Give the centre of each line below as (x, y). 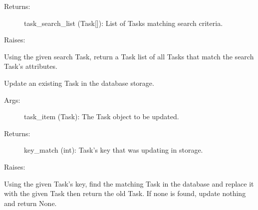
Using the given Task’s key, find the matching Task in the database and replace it (129, 183)
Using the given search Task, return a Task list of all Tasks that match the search (129, 56)
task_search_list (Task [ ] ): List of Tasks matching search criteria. (124, 23)
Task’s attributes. (31, 66)
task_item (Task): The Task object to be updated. (102, 116)
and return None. (30, 203)
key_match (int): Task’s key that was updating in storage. (114, 150)
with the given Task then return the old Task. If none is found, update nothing (125, 193)
